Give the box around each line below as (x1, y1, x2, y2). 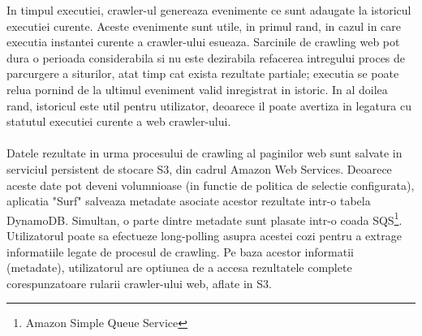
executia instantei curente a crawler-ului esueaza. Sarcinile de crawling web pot (6, 33, 400, 50)
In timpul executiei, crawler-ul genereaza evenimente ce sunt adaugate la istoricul (6, 2, 411, 18)
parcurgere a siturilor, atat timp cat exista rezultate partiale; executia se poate (6, 65, 399, 82)
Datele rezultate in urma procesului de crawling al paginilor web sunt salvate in (6, 144, 403, 162)
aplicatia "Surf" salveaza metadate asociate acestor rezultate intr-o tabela (6, 192, 371, 209)
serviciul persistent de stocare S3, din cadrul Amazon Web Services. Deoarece (6, 160, 392, 177)
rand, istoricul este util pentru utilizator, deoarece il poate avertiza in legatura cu (6, 97, 411, 114)
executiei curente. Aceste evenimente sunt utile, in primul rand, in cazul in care (6, 17, 401, 34)
